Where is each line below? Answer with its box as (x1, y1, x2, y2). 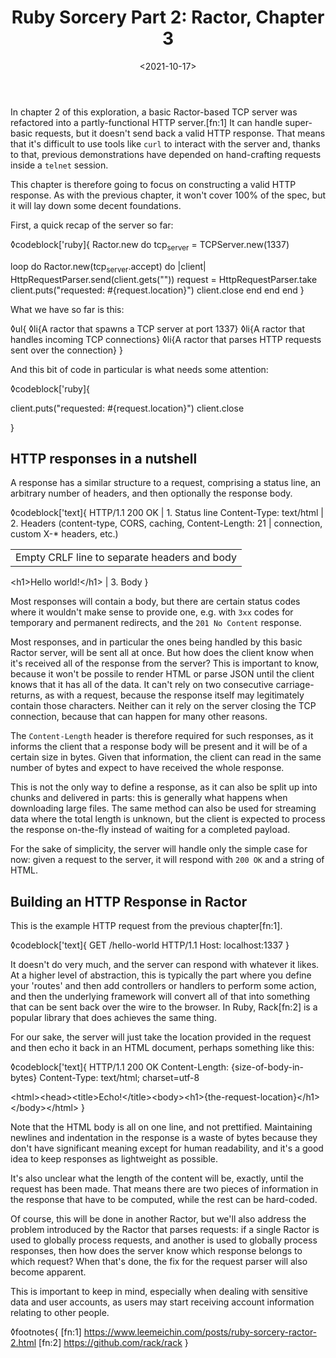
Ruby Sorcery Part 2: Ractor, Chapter (11, 6, 325, 29)
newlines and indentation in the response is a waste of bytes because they (10, 1132, 318, 1144)
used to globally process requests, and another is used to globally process (10, 1234, 318, 1246)
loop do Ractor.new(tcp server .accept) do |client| (10, 260, 207, 275)
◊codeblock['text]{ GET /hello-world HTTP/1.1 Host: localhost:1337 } (10, 939, 290, 951)
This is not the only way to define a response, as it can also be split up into (10, 781, 318, 793)
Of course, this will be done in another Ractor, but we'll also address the (10, 1213, 307, 1225)
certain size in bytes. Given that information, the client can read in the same (10, 751, 322, 763)
